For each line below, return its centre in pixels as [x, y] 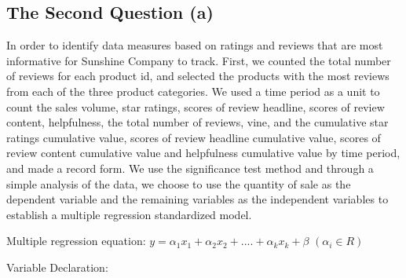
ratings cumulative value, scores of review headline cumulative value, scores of [194, 137]
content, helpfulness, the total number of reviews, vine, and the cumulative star [198, 122]
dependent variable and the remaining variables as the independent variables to [198, 199]
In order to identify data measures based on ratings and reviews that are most [195, 45]
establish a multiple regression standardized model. [129, 214]
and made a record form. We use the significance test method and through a [190, 168]
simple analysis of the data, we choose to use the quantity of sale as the [179, 183]
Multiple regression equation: [76, 241]
